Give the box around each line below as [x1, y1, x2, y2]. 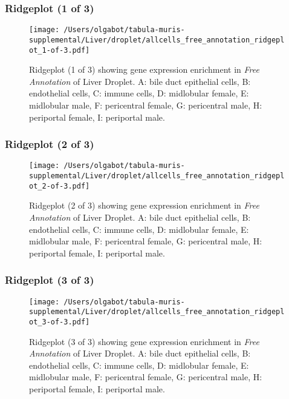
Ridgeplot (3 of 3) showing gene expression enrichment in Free [29, 335, 259, 347]
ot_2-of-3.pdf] [29, 181, 90, 190]
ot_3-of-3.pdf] [29, 317, 90, 326]
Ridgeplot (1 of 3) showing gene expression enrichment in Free [29, 63, 259, 76]
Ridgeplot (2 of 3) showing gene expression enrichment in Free [29, 199, 259, 212]
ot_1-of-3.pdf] [29, 45, 90, 55]
